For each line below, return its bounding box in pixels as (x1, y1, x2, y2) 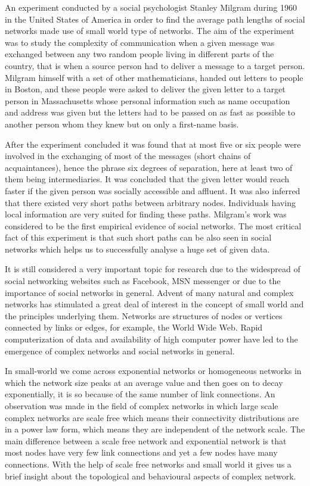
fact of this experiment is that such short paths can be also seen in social (5, 231, 272, 244)
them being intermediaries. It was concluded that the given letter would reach (5, 173, 290, 185)
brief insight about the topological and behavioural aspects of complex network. (5, 469, 296, 482)
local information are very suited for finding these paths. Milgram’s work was (5, 208, 287, 220)
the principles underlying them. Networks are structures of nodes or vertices (5, 309, 283, 322)
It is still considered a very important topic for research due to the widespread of (5, 263, 300, 275)
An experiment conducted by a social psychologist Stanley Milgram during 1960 (5, 1, 297, 13)
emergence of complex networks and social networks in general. (5, 344, 235, 357)
